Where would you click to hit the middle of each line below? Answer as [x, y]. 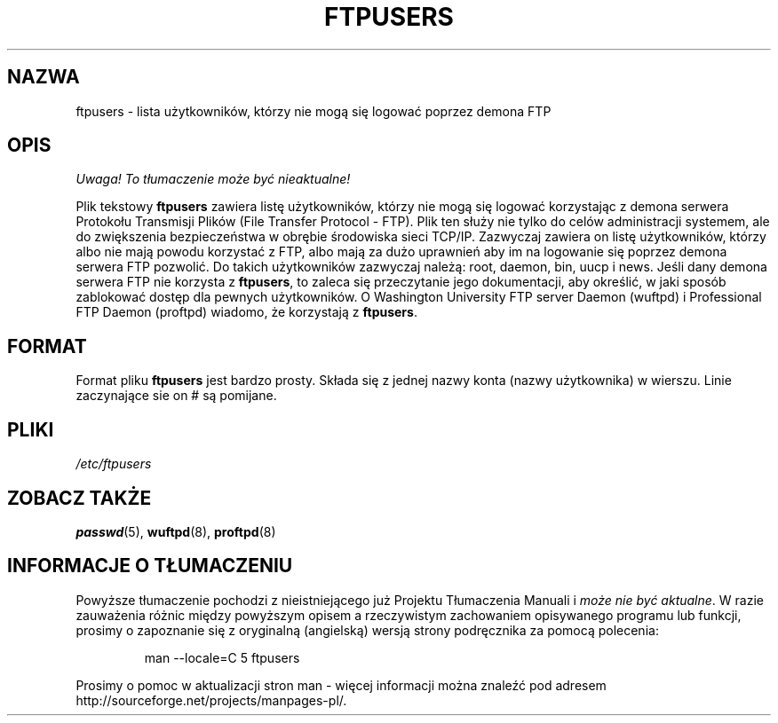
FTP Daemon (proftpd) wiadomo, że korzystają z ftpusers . [246, 312]
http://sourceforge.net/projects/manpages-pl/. [211, 700]
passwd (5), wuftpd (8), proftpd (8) [176, 531]
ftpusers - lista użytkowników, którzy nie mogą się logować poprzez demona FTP [314, 111]
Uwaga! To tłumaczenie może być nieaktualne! [213, 179]
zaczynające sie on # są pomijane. [176, 396]
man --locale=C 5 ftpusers [222, 657]
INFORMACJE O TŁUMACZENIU [150, 566]
